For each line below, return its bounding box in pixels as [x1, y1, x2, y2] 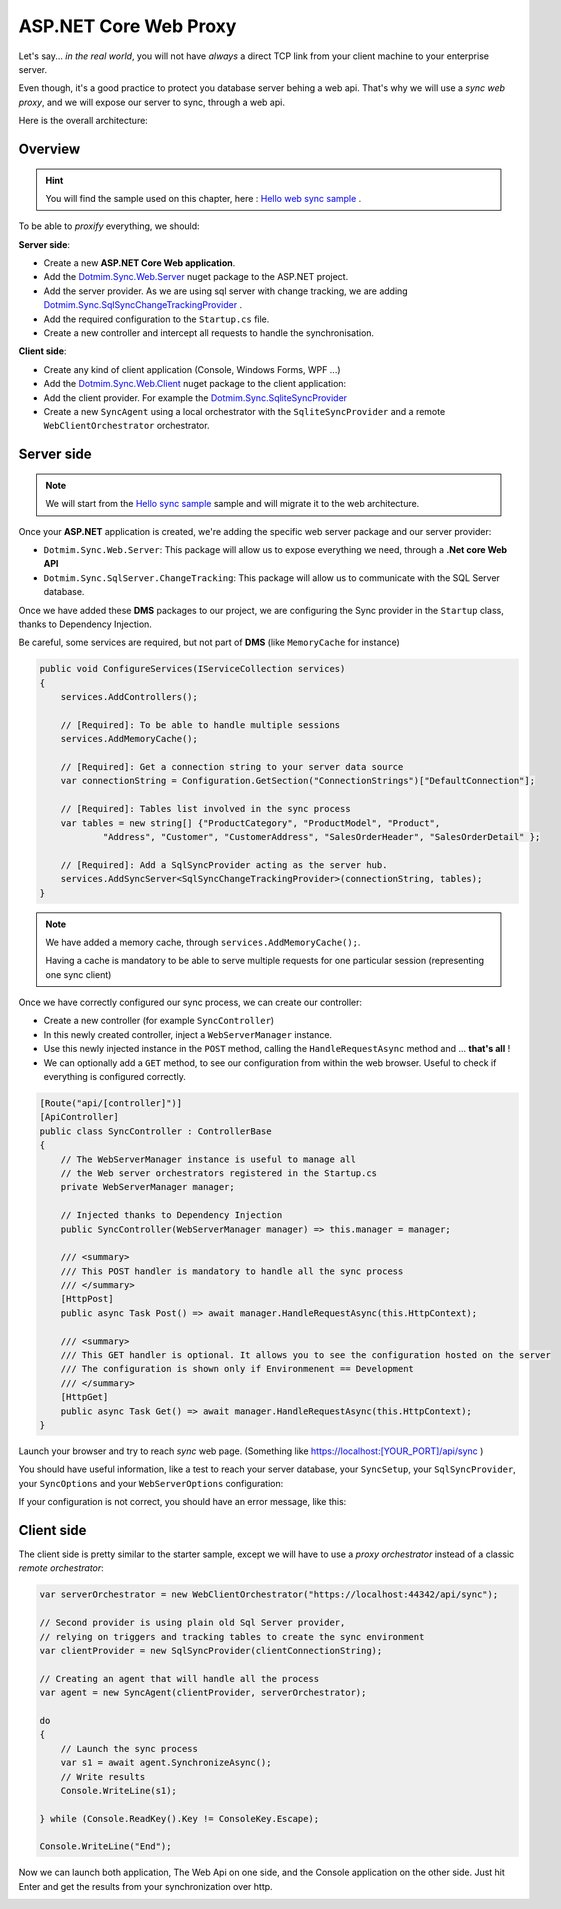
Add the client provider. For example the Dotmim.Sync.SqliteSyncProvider [43, 391, 348, 404]
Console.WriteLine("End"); [39, 1841, 172, 1852]
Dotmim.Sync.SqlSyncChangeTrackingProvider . [43, 299, 243, 311]
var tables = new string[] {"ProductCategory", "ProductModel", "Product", [60, 817, 441, 829]
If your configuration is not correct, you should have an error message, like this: [18, 1496, 347, 1508]
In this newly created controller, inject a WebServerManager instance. [43, 1028, 333, 1040]
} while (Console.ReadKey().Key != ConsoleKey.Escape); [39, 1813, 320, 1824]
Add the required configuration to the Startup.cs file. [43, 313, 270, 325]
